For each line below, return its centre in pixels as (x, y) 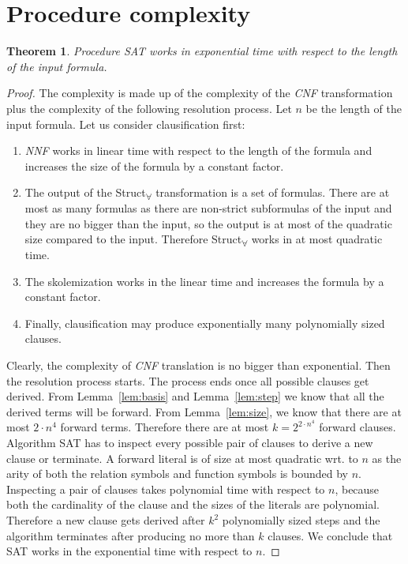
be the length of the (354, 108)
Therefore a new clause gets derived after (106, 520)
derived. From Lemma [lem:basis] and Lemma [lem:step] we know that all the (195, 396)
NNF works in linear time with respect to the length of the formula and (198, 150)
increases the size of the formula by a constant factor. (154, 165)
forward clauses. (357, 427)
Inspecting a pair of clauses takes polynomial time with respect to (166, 489)
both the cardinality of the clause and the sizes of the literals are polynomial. (193, 504)
